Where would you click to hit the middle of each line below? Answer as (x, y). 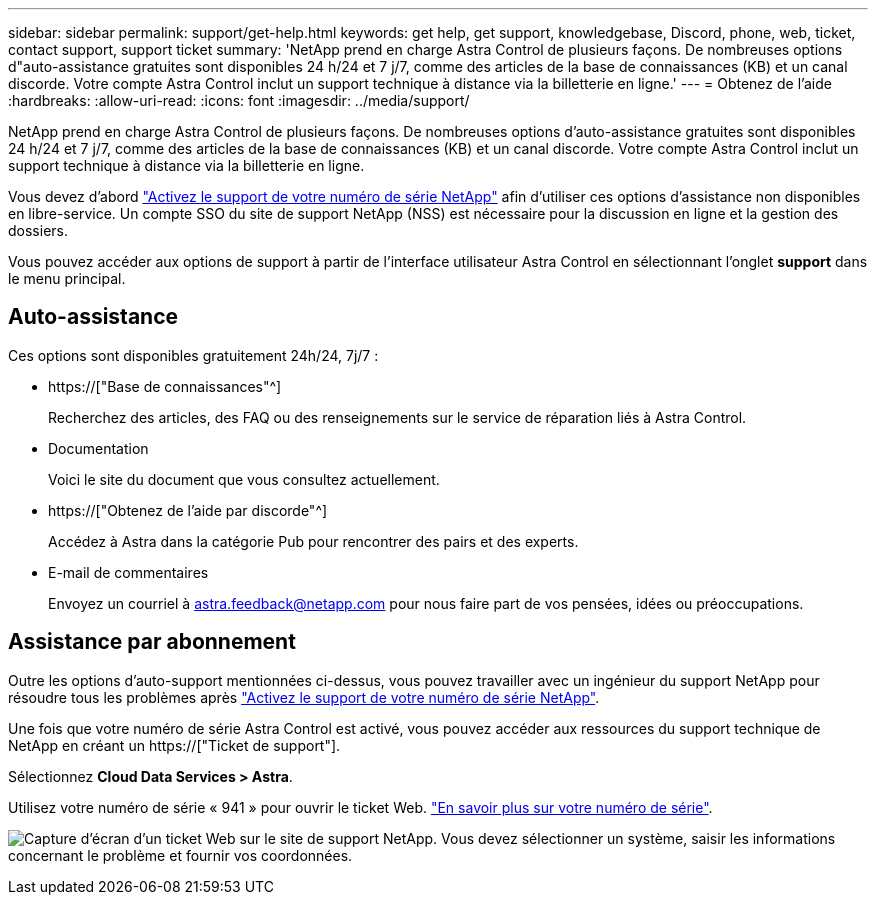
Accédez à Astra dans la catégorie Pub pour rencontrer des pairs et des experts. (313, 541)
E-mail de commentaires (128, 572)
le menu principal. (67, 278)
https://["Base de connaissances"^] (165, 386)
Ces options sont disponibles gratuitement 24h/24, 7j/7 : (193, 355)
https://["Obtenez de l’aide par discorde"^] (188, 510)
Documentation (98, 448)
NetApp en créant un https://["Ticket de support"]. (174, 745)
